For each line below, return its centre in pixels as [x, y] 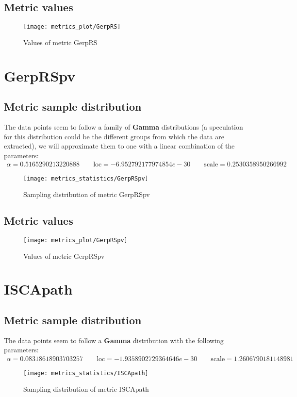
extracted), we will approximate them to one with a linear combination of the [119, 146]
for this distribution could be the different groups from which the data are [114, 136]
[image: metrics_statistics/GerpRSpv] [86, 179]
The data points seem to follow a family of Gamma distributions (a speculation [124, 127]
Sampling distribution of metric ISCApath [86, 389]
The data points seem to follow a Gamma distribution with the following [114, 340]
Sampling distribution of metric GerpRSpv [87, 194]
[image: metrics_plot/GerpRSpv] [75, 240]
